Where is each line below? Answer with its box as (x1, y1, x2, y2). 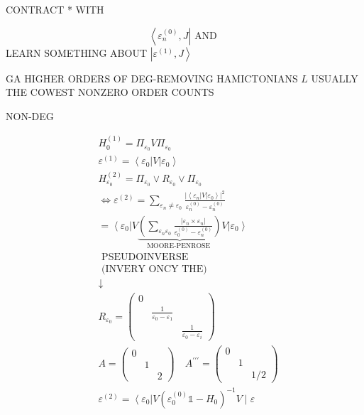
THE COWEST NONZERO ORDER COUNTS (6, 85, 214, 99)
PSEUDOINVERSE (101, 252, 189, 263)
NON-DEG (6, 108, 54, 123)
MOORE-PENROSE (147, 242, 211, 250)
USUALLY (311, 70, 358, 85)
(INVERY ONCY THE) (101, 264, 207, 275)
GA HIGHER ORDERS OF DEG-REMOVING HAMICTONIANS (6, 70, 298, 85)
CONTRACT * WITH (6, 2, 104, 16)
